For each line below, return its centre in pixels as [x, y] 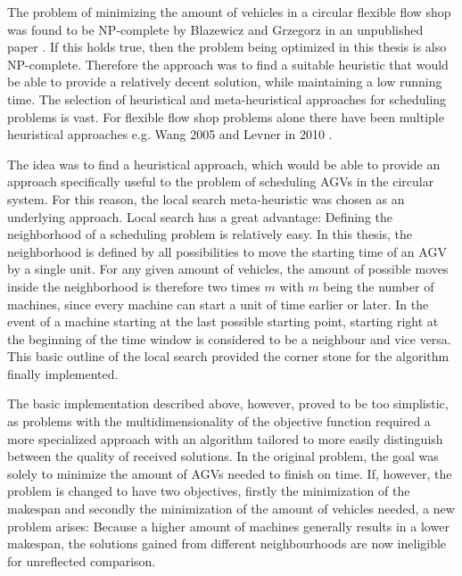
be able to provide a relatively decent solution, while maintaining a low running [225, 82]
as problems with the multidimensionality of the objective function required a [219, 421]
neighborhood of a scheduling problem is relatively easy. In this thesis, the [210, 234]
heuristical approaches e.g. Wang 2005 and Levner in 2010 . [170, 134]
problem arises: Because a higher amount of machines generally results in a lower [228, 526]
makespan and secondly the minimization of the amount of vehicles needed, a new [231, 509]
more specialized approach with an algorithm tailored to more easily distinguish [225, 438]
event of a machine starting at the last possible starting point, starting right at [223, 321]
